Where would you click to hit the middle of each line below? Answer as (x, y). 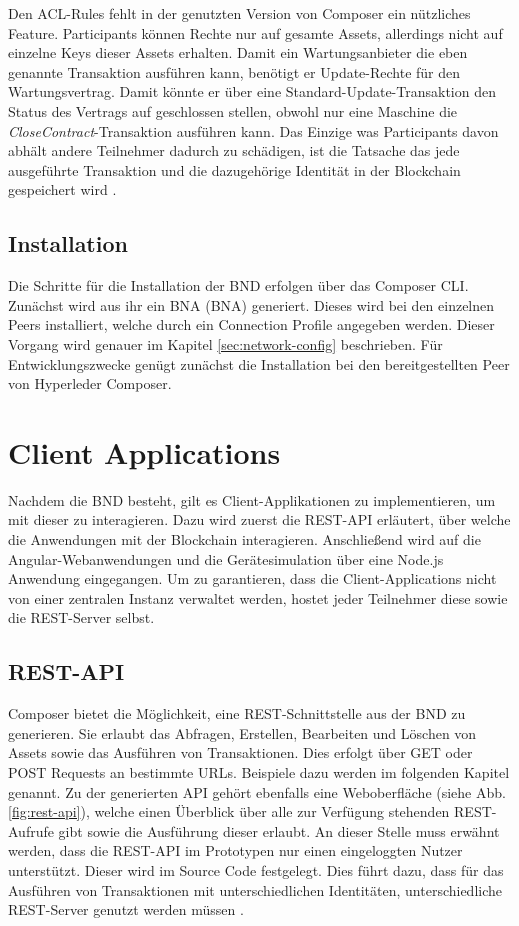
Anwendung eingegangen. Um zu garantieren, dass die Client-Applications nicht (252, 578)
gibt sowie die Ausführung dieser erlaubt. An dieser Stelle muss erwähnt (279, 830)
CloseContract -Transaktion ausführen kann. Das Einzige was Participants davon (253, 130)
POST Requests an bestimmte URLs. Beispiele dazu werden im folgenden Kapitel (259, 771)
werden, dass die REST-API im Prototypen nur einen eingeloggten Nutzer (235, 850)
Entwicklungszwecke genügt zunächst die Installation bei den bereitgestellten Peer (259, 363)
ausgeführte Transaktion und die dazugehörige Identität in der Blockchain (234, 169)
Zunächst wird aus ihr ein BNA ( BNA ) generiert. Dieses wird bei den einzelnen (251, 304)
